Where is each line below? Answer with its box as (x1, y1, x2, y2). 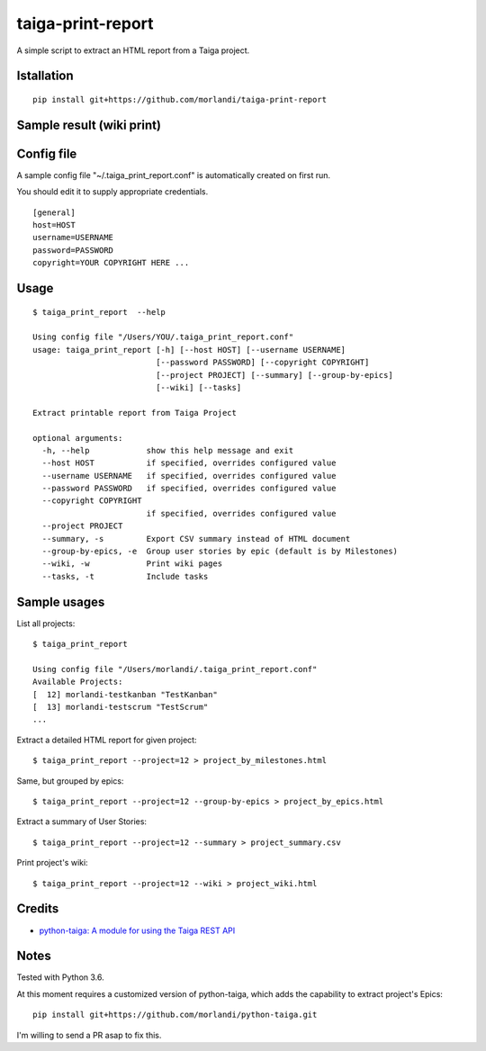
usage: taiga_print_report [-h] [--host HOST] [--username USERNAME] (32, 345, 346, 355)
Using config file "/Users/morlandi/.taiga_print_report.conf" (32, 664, 318, 674)
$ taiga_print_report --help (32, 307, 166, 317)
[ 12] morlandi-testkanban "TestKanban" (32, 689, 218, 699)
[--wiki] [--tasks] (156, 382, 242, 392)
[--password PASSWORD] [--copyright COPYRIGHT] (156, 357, 370, 368)
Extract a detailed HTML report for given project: (16, 734, 197, 745)
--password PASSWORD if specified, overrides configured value (41, 483, 337, 494)
